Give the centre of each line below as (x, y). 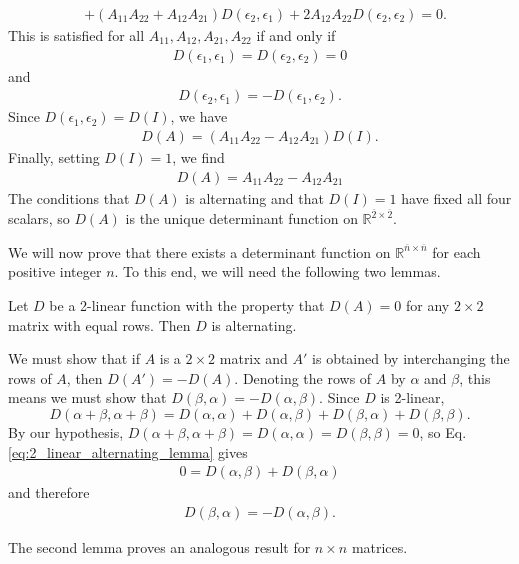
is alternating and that (254, 197)
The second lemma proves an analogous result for (159, 546)
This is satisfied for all (76, 35)
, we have (199, 116)
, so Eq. (443, 431)
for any (427, 304)
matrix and (253, 358)
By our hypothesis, (66, 431)
